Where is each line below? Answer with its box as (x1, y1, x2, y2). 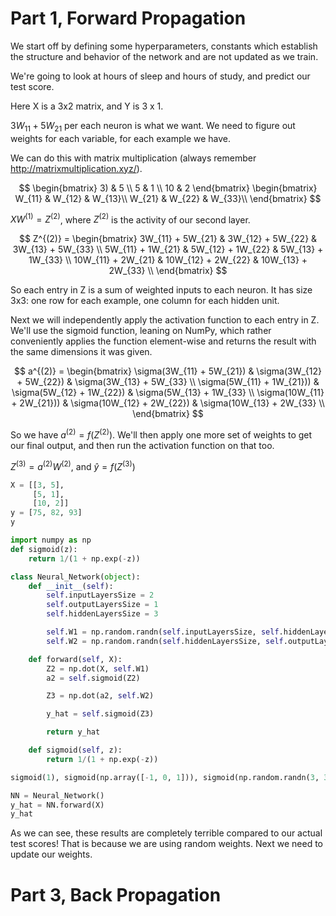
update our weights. (10, 848, 93, 861)
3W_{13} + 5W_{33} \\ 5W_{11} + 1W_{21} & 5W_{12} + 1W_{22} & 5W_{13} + (12, 243, 324, 256)
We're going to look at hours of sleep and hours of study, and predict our (10, 70, 311, 82)
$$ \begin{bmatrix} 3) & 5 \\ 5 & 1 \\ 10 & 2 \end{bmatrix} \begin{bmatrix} (18, 182, 318, 194)
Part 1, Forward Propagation (10, 7, 247, 30)
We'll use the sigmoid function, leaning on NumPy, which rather (10, 325, 272, 337)
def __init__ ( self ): (28, 581, 114, 591)
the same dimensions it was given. (10, 346, 153, 358)
